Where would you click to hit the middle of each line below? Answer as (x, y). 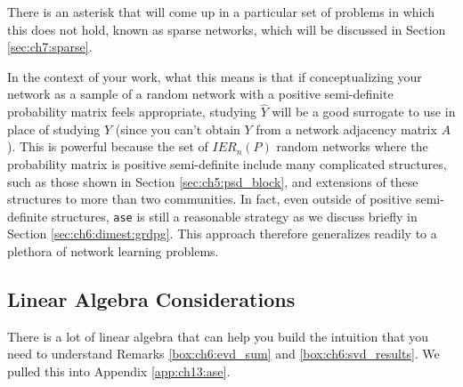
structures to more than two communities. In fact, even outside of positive (210, 199)
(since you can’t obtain (178, 129)
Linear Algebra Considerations (151, 298)
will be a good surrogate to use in (364, 112)
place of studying (54, 129)
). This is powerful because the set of (108, 146)
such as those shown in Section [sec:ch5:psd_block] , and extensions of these (213, 181)
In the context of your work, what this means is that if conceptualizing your (215, 76)
